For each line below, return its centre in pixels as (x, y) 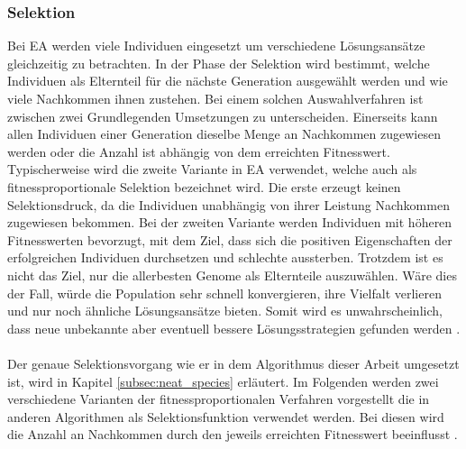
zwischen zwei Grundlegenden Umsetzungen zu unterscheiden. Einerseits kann (223, 116)
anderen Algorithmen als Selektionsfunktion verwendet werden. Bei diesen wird (226, 416)
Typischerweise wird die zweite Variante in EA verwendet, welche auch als (212, 169)
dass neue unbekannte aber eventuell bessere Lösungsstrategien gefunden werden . (234, 328)
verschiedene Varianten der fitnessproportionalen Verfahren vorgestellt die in (219, 399)
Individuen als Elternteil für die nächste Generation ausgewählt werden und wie (228, 81)
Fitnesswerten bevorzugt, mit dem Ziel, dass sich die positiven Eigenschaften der (230, 239)
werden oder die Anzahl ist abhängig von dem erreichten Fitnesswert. (199, 151)
